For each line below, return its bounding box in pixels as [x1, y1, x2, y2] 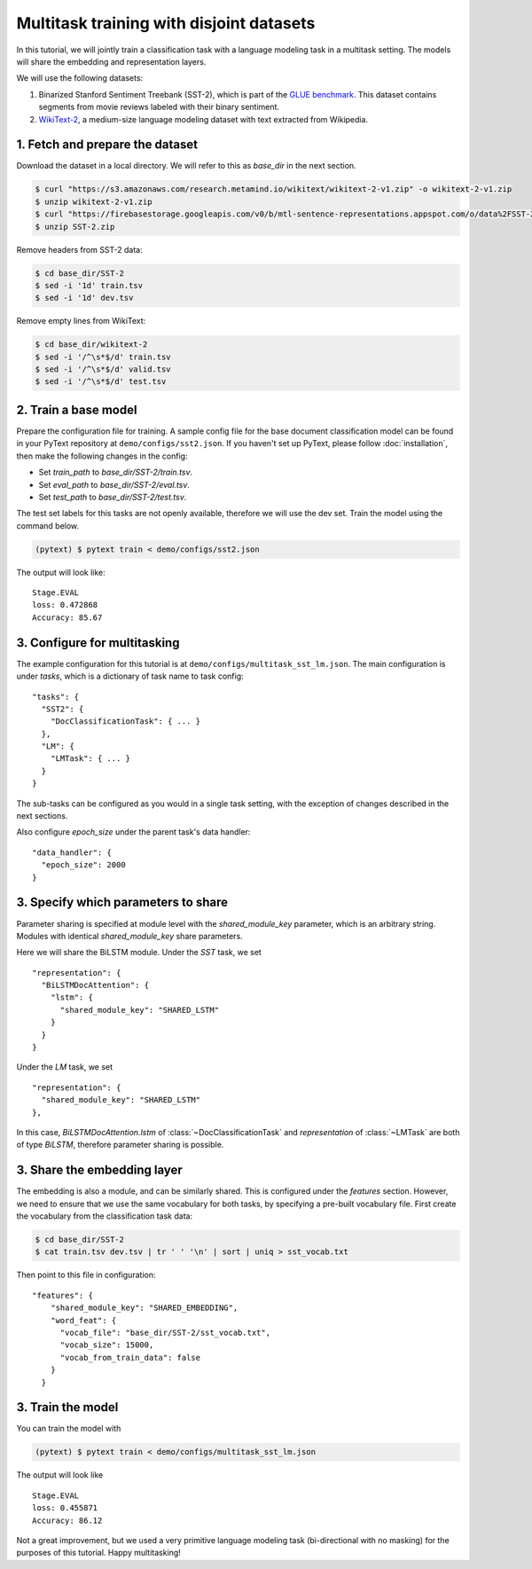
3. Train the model [16, 1400, 119, 1415]
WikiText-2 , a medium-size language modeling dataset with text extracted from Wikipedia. [38, 114, 368, 124]
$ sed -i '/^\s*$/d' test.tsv [35, 377, 167, 387]
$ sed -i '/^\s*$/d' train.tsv [35, 351, 172, 362]
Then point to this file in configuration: [16, 1269, 156, 1281]
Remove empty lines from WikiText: [16, 316, 146, 326]
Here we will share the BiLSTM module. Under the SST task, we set [16, 947, 262, 958]
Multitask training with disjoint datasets [16, 13, 316, 33]
